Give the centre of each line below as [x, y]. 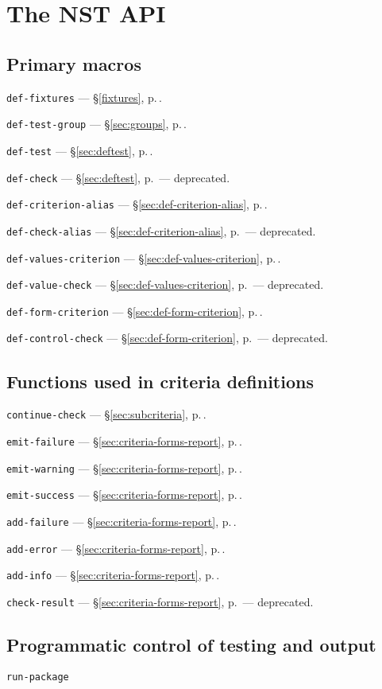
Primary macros [74, 63]
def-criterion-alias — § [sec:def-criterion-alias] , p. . [137, 204]
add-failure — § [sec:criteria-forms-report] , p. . [122, 521]
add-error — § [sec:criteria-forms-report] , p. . [116, 548]
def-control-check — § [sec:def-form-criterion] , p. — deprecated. [167, 338]
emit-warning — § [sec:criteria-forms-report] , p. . [124, 467]
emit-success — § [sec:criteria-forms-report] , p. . [124, 494]
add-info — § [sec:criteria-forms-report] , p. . [113, 575]
